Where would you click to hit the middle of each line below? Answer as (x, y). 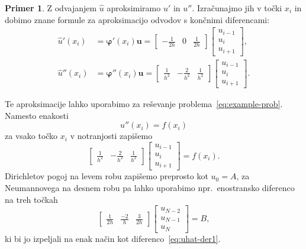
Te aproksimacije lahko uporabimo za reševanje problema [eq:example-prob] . (144, 104)
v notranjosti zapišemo (111, 136)
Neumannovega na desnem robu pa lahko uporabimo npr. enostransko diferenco (150, 188)
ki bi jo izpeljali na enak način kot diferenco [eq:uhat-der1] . (113, 238)
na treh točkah (31, 199)
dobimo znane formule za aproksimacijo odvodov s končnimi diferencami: (137, 19)
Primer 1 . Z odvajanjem (51, 8)
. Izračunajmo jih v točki (237, 8)
